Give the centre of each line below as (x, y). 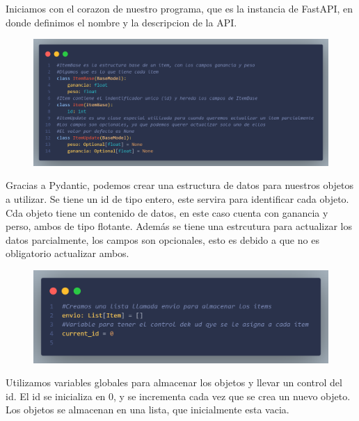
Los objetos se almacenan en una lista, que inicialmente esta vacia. (147, 410)
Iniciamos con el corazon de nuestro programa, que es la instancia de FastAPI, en (179, 8)
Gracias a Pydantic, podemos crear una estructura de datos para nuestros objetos (180, 185)
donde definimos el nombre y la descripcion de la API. (121, 22)
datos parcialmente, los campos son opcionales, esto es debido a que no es (162, 239)
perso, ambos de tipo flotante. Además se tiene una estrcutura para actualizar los (179, 226)
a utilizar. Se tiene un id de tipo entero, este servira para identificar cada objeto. (177, 198)
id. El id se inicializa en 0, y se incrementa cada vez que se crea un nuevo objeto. (178, 396)
